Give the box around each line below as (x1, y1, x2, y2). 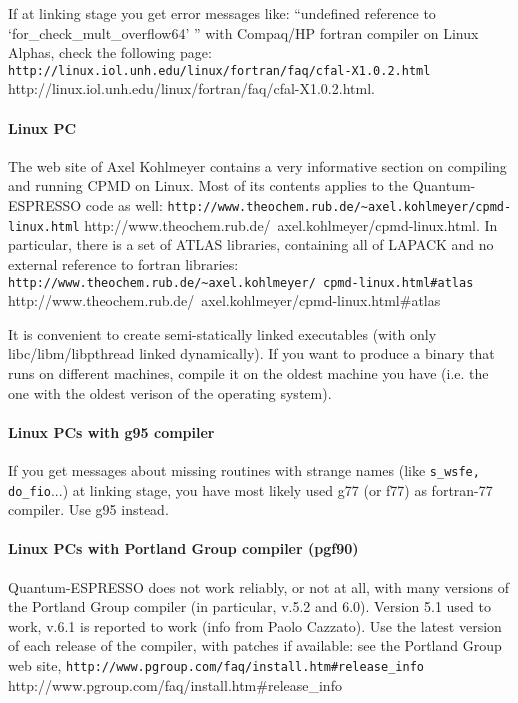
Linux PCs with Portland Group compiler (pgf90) (8, 538, 359, 559)
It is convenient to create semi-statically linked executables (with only (8, 323, 437, 344)
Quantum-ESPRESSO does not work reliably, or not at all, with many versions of (8, 576, 509, 597)
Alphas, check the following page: (8, 42, 212, 63)
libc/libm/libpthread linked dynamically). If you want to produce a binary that (8, 343, 495, 364)
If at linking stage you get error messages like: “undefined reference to (8, 3, 436, 23)
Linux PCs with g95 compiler (8, 421, 215, 442)
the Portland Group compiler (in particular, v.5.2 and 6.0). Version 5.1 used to (8, 596, 491, 617)
